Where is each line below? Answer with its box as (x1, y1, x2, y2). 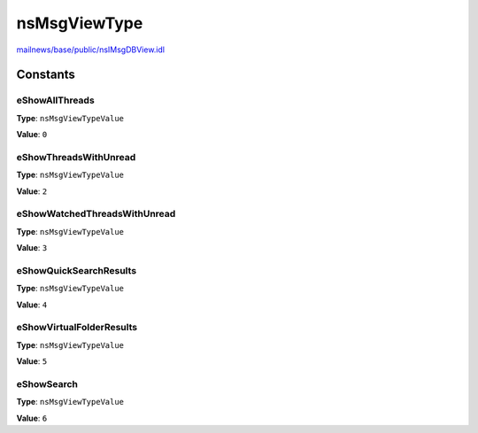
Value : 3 (16, 243, 48, 253)
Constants (16, 67, 75, 82)
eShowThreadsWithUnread (16, 151, 136, 163)
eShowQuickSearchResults (16, 264, 137, 276)
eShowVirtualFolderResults (16, 321, 138, 334)
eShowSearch (16, 377, 79, 390)
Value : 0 (16, 129, 48, 140)
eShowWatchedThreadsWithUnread (16, 208, 176, 220)
